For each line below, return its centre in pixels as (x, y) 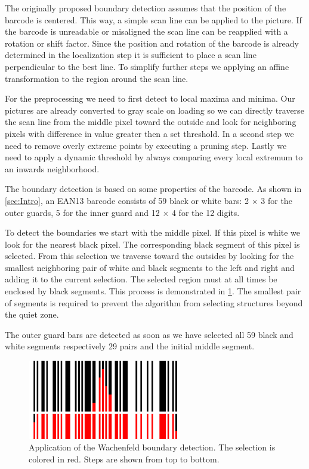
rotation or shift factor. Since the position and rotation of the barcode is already (152, 43)
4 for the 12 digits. (206, 212)
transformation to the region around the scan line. (97, 78)
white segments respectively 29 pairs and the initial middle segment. (130, 346)
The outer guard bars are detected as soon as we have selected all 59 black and (149, 334)
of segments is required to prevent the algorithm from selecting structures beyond (154, 302)
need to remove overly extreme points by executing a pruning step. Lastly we (146, 145)
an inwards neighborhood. (52, 168)
